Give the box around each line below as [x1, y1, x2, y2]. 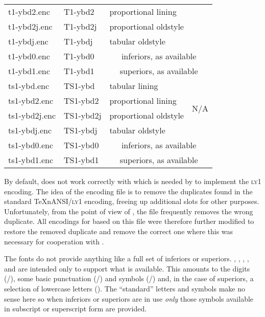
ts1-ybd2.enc [8, 95, 54, 106]
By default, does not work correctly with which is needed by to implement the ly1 [4, 176, 261, 186]
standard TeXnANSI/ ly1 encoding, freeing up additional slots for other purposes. [4, 196, 259, 207]
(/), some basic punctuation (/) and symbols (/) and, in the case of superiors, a [4, 273, 254, 284]
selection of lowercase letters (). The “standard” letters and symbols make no [4, 283, 245, 293]
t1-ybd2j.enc [8, 20, 53, 32]
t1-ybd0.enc [8, 50, 50, 62]
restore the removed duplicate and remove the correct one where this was [4, 225, 233, 236]
